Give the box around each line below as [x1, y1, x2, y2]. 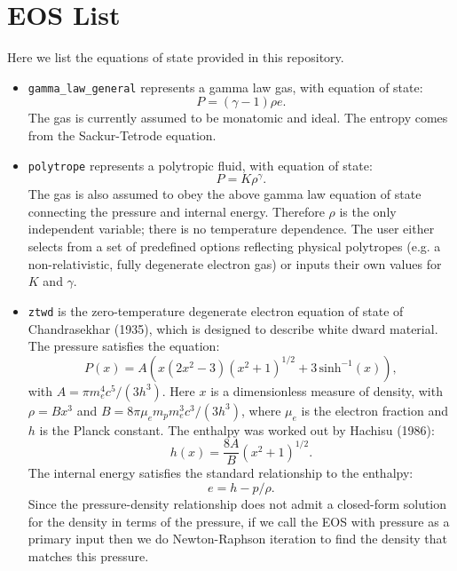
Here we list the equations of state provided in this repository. [7, 48, 344, 67]
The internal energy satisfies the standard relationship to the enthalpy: [28, 464, 414, 482]
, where [241, 400, 281, 419]
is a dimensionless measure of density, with [210, 381, 443, 400]
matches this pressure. [28, 546, 149, 565]
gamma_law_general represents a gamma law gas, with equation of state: [28, 77, 423, 96]
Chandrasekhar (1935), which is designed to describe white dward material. [28, 319, 438, 337]
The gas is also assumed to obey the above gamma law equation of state [28, 185, 422, 203]
